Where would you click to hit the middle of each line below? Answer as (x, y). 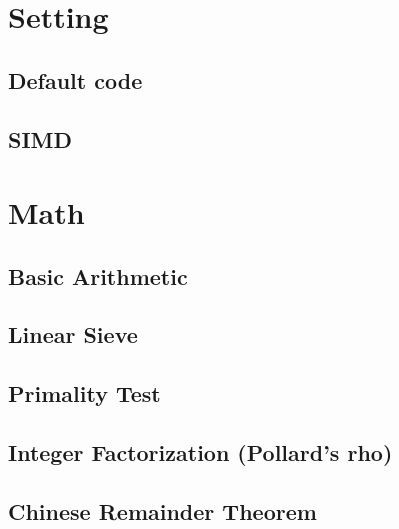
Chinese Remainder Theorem (162, 510)
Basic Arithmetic (98, 275)
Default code (75, 79)
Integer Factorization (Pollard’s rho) (200, 452)
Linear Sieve (73, 334)
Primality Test (84, 393)
